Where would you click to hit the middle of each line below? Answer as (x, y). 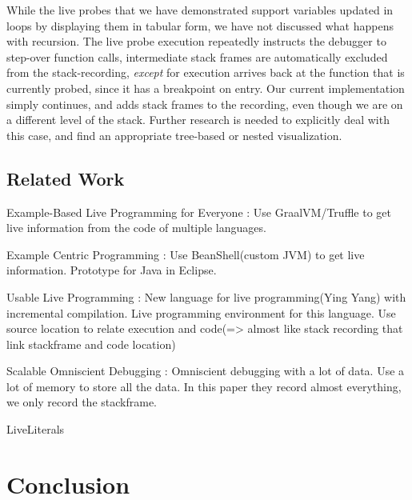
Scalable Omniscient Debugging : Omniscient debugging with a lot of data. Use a (206, 371)
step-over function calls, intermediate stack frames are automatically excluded (197, 56)
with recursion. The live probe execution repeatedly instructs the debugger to (196, 41)
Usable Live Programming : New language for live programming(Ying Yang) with (206, 296)
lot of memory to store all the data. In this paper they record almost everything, (204, 386)
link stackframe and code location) (91, 344)
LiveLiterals (36, 429)
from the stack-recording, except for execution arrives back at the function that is (206, 72)
